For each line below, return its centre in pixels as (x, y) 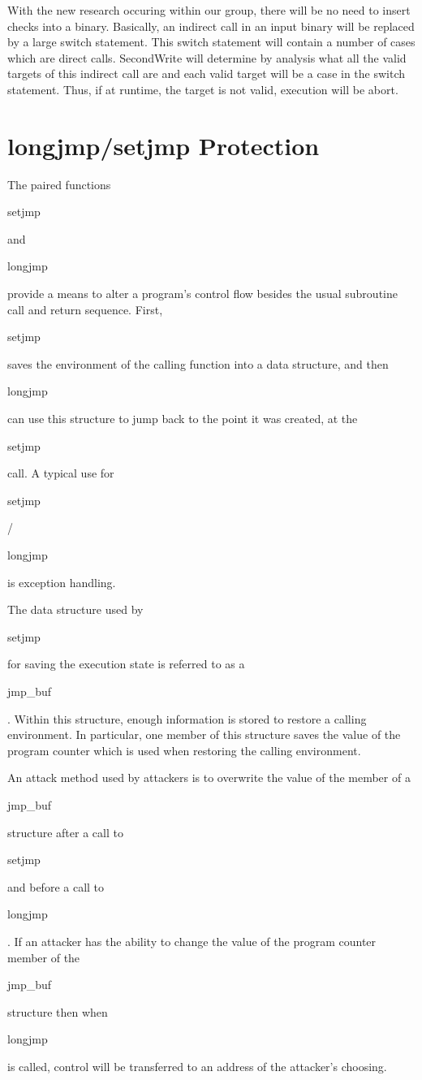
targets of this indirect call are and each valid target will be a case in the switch (207, 73)
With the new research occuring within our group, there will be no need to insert (209, 10)
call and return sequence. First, (85, 309)
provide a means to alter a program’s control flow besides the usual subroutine (202, 294)
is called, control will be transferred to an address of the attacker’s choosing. (197, 1066)
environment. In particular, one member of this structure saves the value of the (204, 734)
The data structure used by (75, 609)
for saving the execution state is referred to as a (126, 664)
